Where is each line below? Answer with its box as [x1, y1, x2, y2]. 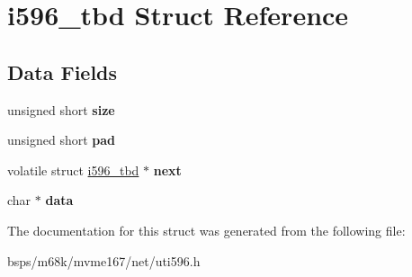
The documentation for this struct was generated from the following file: [7, 220, 406, 239]
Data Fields [7, 58, 118, 85]
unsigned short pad [7, 130, 116, 149]
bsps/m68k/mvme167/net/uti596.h [7, 251, 201, 270]
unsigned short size [7, 100, 115, 119]
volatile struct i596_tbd [7, 160, 139, 179]
